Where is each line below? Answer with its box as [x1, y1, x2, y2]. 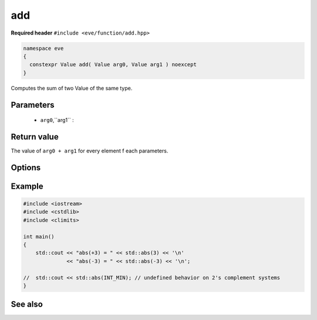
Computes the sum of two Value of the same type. [11, 84, 133, 91]
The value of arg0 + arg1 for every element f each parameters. [11, 147, 168, 154]
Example [11, 181, 43, 191]
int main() [23, 233, 55, 240]
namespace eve [23, 45, 64, 52]
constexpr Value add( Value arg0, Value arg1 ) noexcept [29, 62, 197, 68]
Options [11, 162, 41, 172]
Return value [11, 132, 59, 142]
